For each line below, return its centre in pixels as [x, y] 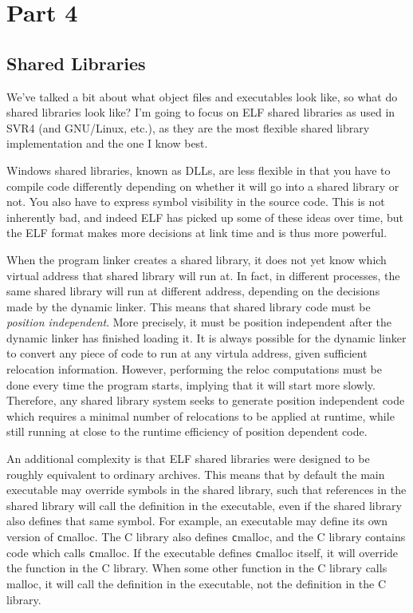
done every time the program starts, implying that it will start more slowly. [191, 384]
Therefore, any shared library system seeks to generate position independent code [206, 400]
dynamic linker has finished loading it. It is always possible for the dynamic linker [206, 337]
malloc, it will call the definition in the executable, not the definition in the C [197, 583]
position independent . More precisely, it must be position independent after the [199, 322]
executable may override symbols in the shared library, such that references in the [206, 490]
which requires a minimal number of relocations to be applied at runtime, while [201, 415]
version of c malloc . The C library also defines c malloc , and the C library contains [206, 537]
